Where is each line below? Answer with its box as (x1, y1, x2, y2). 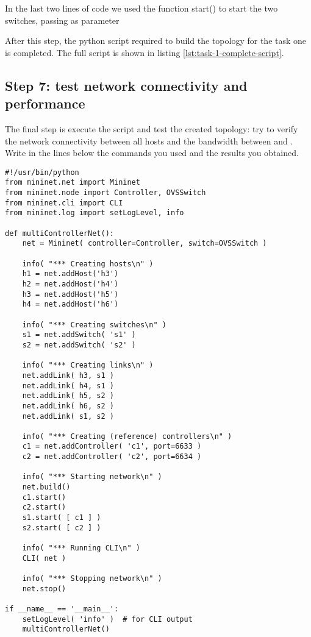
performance (5, 94, 85, 113)
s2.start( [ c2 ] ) (22, 523, 101, 532)
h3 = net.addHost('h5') (22, 290, 119, 299)
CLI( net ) (22, 553, 66, 563)
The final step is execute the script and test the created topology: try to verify (5, 122, 298, 135)
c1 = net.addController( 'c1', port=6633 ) (22, 442, 202, 451)
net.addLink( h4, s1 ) (22, 381, 114, 390)
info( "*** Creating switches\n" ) (22, 320, 166, 329)
